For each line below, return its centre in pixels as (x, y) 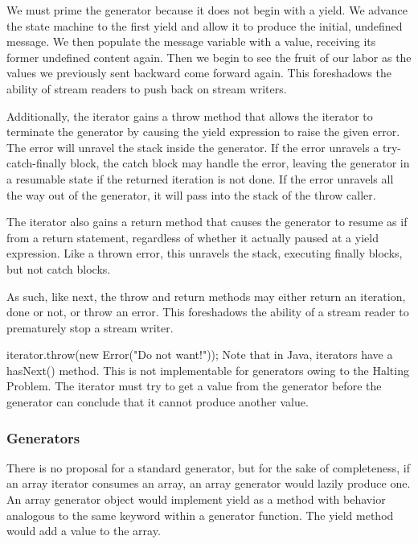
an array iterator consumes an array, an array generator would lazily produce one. (209, 483)
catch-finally (37, 163)
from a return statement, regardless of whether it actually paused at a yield (193, 237)
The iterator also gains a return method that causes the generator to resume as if (207, 222)
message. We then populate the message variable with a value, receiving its (191, 41)
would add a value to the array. (84, 531)
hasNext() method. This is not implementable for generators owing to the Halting (208, 370)
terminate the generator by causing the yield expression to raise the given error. (203, 132)
